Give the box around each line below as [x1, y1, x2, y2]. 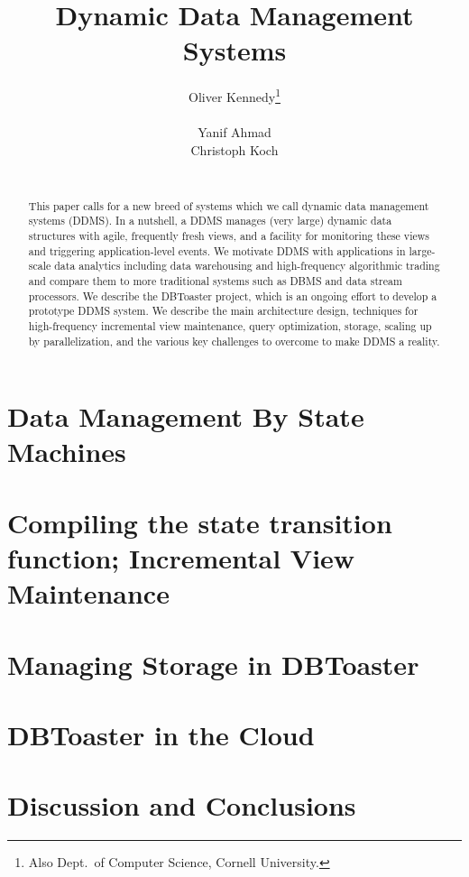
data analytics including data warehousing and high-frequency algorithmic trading [54, 258, 440, 273]
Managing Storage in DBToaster [7, 645, 419, 682]
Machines [7, 433, 126, 470]
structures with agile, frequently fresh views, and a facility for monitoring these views [28, 228, 429, 244]
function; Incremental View [7, 540, 355, 577]
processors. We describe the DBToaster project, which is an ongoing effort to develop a [28, 288, 437, 303]
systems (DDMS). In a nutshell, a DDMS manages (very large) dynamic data [28, 213, 392, 228]
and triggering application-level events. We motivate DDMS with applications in [28, 243, 406, 258]
